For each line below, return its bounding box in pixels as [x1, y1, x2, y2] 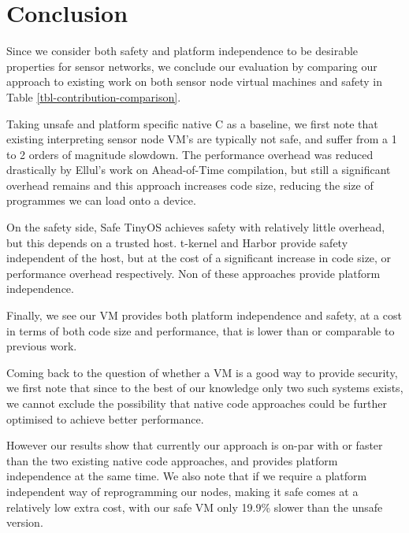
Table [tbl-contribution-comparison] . [6, 88, 181, 105]
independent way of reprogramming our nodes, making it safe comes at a [6, 483, 359, 499]
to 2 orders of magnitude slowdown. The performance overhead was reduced [6, 146, 374, 162]
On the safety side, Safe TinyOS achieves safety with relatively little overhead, [6, 219, 385, 235]
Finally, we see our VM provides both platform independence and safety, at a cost [6, 307, 402, 324]
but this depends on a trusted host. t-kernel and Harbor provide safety [6, 234, 348, 250]
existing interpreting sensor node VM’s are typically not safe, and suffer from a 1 [6, 131, 397, 147]
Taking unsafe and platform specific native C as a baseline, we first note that [6, 115, 378, 131]
